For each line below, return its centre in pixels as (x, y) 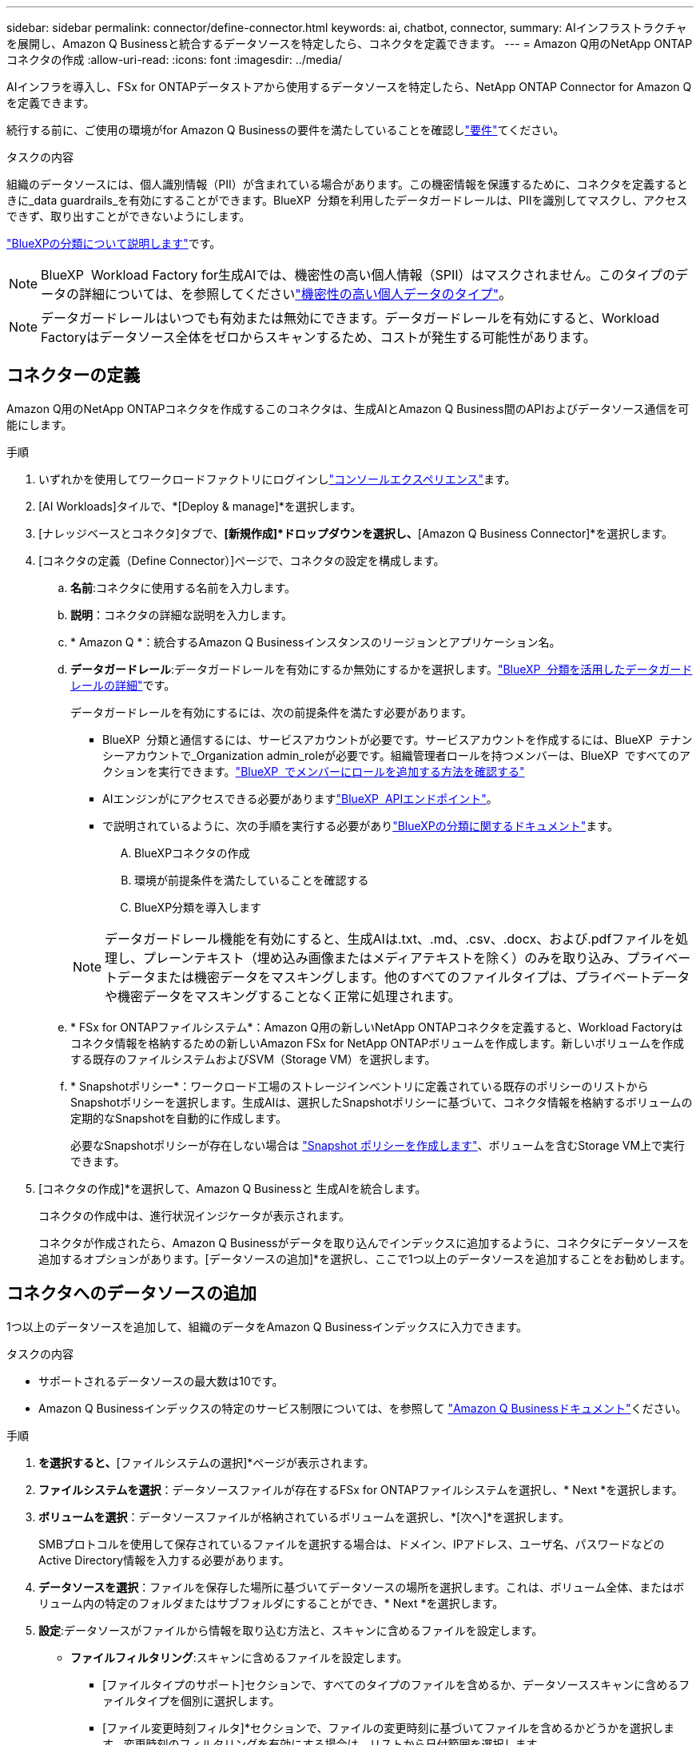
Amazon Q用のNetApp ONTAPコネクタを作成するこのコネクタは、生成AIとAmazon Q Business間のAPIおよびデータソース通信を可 (348, 408)
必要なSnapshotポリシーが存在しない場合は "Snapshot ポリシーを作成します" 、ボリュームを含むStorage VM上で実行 (378, 1145)
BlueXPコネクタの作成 (192, 853)
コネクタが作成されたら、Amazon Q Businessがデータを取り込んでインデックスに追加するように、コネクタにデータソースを (364, 1242)
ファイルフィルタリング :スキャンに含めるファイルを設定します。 (239, 1657)
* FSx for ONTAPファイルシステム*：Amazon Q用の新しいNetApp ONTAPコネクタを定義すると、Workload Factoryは (377, 1027)
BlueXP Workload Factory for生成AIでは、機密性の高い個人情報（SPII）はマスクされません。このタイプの (358, 275)
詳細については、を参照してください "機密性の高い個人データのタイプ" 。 (296, 294)
